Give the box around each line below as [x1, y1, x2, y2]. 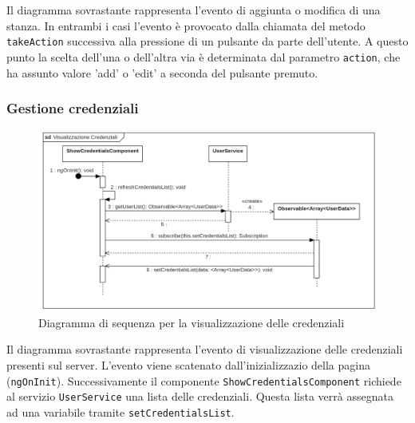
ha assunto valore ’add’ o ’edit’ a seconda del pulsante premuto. [6, 64, 318, 81]
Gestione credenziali [6, 98, 139, 118]
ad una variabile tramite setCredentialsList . [6, 403, 235, 420]
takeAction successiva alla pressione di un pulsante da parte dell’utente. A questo [6, 33, 409, 49]
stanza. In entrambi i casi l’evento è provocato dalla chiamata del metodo [6, 17, 366, 34]
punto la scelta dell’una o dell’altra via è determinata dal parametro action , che [6, 48, 401, 65]
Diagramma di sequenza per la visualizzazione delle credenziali [38, 314, 345, 330]
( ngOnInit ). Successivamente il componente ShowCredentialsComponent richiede [6, 372, 401, 389]
